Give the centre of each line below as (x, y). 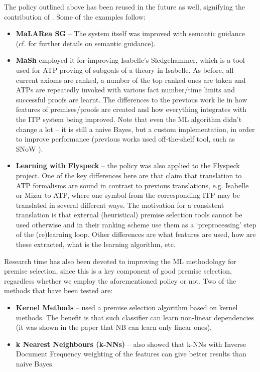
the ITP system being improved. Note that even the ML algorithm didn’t (129, 119)
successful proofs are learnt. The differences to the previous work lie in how (132, 99)
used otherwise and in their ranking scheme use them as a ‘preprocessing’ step (136, 224)
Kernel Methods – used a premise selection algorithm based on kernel (127, 307)
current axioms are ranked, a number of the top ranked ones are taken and (131, 80)
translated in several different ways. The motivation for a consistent (120, 205)
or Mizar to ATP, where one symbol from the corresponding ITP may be (128, 195)
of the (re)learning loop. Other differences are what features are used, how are (136, 234)
